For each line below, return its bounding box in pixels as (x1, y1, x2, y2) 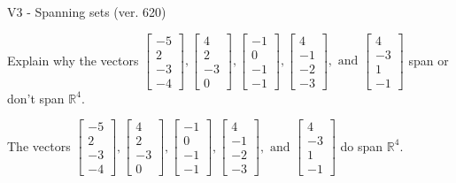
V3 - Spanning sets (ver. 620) (7, 3, 166, 20)
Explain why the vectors (7, 50, 139, 69)
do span (340, 136, 383, 155)
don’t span (7, 88, 65, 107)
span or (408, 50, 449, 69)
